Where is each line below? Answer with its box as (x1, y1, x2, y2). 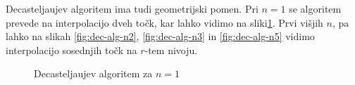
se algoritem (289, 1, 342, 15)
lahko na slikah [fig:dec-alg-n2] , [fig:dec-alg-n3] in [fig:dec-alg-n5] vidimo (6, 29, 315, 44)
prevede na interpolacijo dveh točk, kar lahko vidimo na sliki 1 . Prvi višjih (6, 15, 323, 30)
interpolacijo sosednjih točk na (6, 42, 137, 57)
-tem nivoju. (144, 42, 198, 57)
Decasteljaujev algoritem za (34, 66, 153, 81)
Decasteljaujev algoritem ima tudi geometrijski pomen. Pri (6, 1, 259, 15)
